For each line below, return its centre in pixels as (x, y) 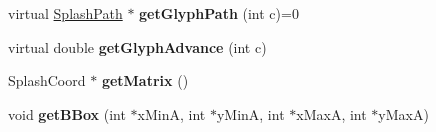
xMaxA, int (331, 113)
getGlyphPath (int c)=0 (219, 13)
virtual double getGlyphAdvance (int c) (137, 46)
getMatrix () (145, 80)
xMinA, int (171, 113)
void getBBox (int (67, 113)
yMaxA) (403, 113)
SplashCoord (47, 80)
